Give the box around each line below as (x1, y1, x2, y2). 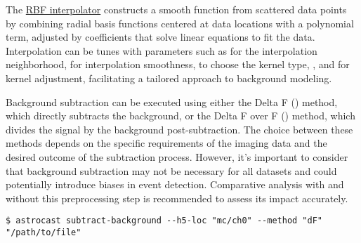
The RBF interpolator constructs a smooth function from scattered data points (6, 2, 347, 16)
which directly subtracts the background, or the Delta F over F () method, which (6, 108, 355, 123)
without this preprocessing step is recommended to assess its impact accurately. (6, 190, 348, 205)
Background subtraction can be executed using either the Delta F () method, (6, 94, 338, 109)
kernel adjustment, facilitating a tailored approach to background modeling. (6, 70, 332, 85)
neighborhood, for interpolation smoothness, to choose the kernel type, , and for (6, 57, 350, 72)
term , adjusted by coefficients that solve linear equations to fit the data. (6, 29, 315, 44)
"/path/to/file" (6, 227, 81, 237)
